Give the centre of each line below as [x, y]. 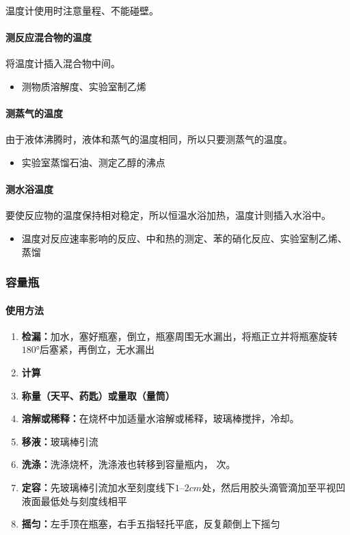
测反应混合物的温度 [49, 37]
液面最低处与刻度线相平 [74, 500]
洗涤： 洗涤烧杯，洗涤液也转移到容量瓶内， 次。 [129, 464]
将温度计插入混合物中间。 [63, 63]
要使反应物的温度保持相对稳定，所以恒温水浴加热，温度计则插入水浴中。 [168, 215]
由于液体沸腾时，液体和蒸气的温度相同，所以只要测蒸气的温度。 [149, 139]
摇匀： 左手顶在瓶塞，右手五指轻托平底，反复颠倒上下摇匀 [151, 524]
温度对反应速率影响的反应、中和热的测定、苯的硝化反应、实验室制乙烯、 [184, 238]
